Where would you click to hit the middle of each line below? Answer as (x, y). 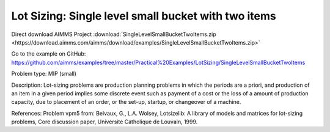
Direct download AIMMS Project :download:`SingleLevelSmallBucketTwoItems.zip (114, 34)
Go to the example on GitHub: (49, 54)
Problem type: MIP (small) (44, 74)
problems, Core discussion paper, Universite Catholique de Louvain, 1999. (105, 122)
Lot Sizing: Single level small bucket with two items (144, 16)
